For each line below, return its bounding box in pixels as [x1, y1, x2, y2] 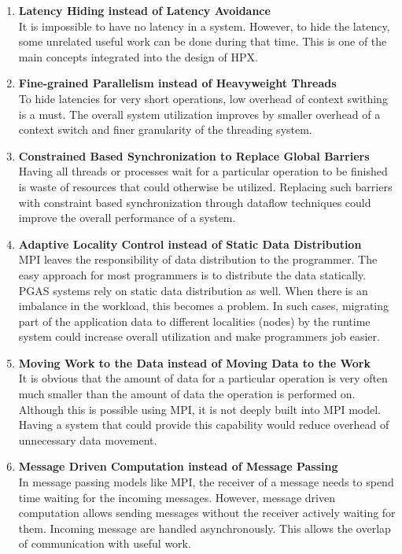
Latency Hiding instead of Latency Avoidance [18, 2, 271, 18]
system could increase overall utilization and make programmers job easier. [18, 328, 380, 345]
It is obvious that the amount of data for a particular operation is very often [18, 370, 388, 386]
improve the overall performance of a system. [18, 209, 236, 226]
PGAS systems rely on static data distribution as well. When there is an [18, 282, 368, 298]
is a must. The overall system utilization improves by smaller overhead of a [18, 105, 381, 122]
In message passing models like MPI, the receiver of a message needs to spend [18, 474, 394, 490]
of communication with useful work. [18, 535, 191, 552]
